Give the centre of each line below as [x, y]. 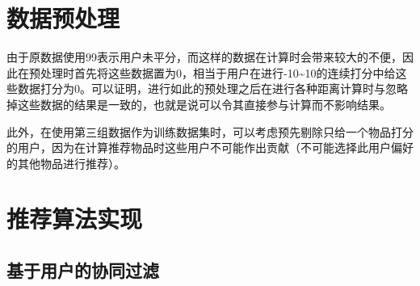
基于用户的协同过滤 [83, 270]
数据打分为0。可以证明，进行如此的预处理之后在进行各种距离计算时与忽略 [212, 88]
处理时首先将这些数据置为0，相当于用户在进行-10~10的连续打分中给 [218, 72]
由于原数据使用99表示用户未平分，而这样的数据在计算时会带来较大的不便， [204, 57]
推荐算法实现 [75, 219]
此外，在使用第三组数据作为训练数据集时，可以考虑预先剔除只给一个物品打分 [210, 131]
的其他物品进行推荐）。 [66, 163]
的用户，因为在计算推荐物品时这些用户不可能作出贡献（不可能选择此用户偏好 [210, 147]
